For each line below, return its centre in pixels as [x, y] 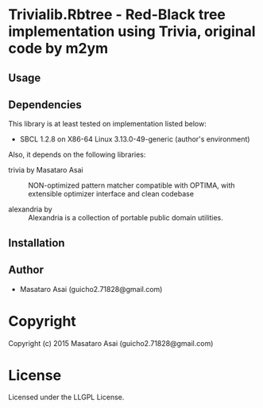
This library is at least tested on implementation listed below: [107, 124]
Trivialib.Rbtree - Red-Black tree [117, 15]
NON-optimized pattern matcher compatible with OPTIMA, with [132, 185]
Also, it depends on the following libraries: [77, 155]
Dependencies [45, 105]
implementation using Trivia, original [132, 31]
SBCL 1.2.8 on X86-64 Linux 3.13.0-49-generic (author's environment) [135, 139]
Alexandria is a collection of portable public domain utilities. [126, 218]
